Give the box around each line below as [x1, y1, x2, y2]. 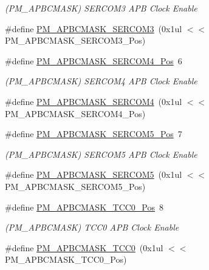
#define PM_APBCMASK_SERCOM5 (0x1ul [5, 168, 182, 181]
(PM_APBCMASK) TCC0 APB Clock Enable [5, 221, 179, 234]
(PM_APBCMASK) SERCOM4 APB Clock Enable [5, 75, 197, 87]
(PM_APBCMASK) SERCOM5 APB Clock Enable [5, 147, 197, 160]
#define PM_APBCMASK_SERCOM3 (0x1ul [5, 22, 182, 35]
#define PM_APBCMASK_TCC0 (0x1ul [5, 241, 163, 254]
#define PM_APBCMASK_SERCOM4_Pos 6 [5, 54, 182, 67]
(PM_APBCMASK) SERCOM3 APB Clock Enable [5, 2, 197, 14]
